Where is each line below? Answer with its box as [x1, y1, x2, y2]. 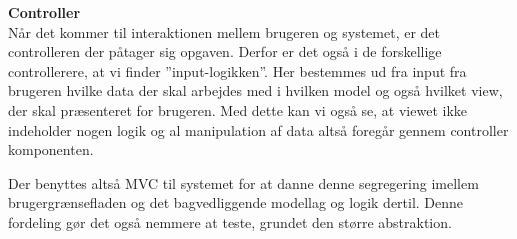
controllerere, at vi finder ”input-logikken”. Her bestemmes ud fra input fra [8, 60, 467, 81]
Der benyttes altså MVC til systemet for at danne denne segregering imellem [8, 172, 479, 193]
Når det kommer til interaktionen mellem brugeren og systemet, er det [8, 21, 441, 42]
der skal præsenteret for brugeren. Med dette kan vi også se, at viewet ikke [8, 99, 468, 120]
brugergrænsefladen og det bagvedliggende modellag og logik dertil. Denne [8, 192, 464, 213]
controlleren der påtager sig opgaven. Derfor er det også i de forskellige [8, 41, 442, 62]
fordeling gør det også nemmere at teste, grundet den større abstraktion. [8, 211, 452, 232]
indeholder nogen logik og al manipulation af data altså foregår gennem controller [8, 119, 509, 140]
